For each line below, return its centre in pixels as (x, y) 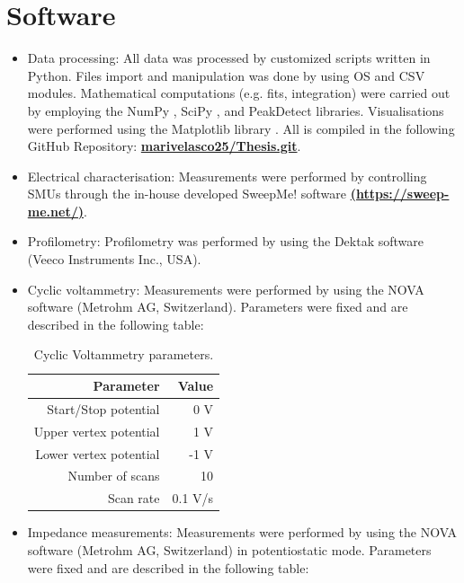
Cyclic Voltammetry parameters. (124, 354)
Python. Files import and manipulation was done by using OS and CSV (226, 75)
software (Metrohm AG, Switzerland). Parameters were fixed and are (218, 307)
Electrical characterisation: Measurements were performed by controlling (227, 176)
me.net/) (55, 211)
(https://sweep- (400, 194)
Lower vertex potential (98, 453)
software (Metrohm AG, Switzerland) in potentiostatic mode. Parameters (229, 549)
